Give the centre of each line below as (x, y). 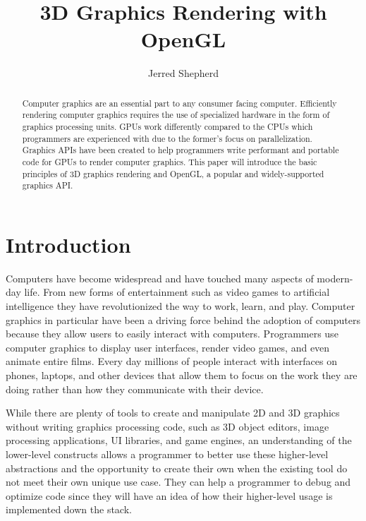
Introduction (68, 244)
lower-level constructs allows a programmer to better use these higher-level (167, 454)
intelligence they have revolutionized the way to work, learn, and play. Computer (181, 306)
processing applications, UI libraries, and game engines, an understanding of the (179, 440)
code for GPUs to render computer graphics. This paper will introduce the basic (170, 161)
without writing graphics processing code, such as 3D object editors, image (167, 426)
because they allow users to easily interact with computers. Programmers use (172, 334)
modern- (335, 278)
